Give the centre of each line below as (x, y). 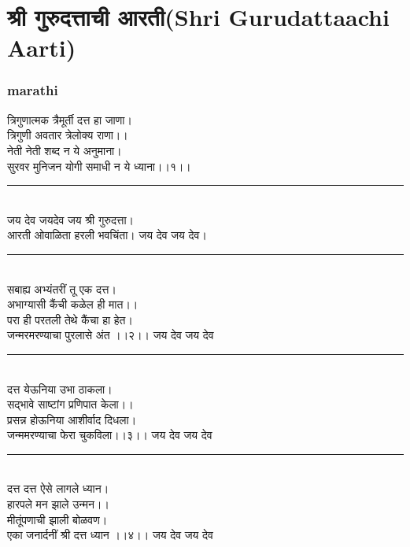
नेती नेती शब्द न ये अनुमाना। (65, 150)
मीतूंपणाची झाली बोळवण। (57, 519)
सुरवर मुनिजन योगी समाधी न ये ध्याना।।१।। (99, 166)
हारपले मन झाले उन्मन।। (58, 504)
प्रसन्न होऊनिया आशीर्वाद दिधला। (72, 419)
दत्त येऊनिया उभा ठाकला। (60, 388)
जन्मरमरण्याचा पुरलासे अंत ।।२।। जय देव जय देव (111, 335)
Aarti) (42, 48)
